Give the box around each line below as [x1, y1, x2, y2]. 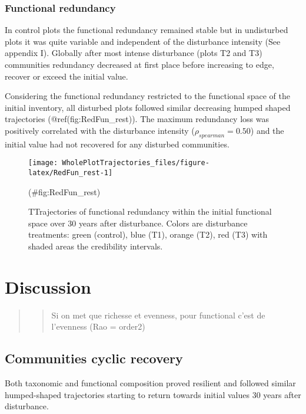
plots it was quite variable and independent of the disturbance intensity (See [5, 35, 281, 47]
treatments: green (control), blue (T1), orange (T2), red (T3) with [28, 228, 268, 241]
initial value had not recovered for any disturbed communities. [5, 137, 229, 150]
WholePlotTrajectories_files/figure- [62, 159, 209, 167]
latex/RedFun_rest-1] [28, 169, 113, 178]
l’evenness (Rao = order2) [51, 320, 145, 333]
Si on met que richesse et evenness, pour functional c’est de [51, 308, 265, 321]
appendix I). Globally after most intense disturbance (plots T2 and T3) [5, 47, 262, 59]
